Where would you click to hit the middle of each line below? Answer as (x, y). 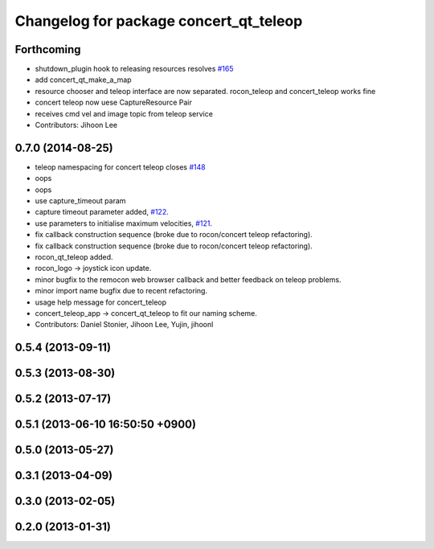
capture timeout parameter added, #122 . (102, 212)
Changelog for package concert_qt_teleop (159, 21)
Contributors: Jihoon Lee (76, 125)
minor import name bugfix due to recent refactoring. (121, 291)
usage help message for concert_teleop (101, 302)
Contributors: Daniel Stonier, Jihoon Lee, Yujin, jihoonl (124, 325)
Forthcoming (48, 49)
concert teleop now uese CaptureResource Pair (113, 102)
